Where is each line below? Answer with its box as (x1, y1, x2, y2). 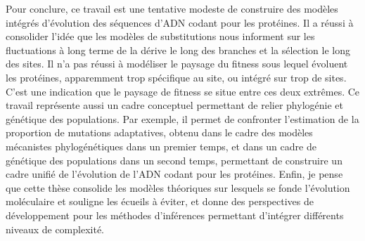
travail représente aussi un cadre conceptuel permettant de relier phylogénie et (6, 98, 343, 112)
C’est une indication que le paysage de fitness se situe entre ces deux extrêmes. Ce (6, 84, 360, 98)
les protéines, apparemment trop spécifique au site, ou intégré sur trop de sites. (6, 70, 347, 84)
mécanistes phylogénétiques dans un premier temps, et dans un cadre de (6, 138, 316, 153)
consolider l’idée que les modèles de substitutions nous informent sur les (6, 29, 315, 44)
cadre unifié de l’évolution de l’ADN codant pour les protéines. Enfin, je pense (6, 167, 343, 181)
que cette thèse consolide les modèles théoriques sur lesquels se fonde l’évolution (6, 180, 350, 195)
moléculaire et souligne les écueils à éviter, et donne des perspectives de (6, 194, 314, 209)
